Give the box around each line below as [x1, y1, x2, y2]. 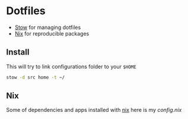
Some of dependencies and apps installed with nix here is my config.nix [6, 107, 182, 114]
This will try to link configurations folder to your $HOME [6, 63, 136, 70]
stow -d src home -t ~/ [6, 74, 65, 81]
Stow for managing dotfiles [14, 24, 81, 31]
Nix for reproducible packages [14, 30, 90, 37]
